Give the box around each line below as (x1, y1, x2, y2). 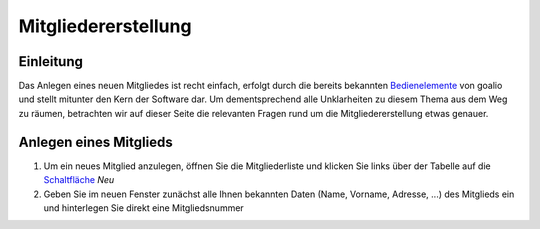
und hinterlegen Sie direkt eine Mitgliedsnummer (43, 201, 244, 214)
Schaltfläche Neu (43, 174, 115, 186)
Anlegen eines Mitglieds (18, 133, 174, 150)
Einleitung (18, 53, 84, 70)
